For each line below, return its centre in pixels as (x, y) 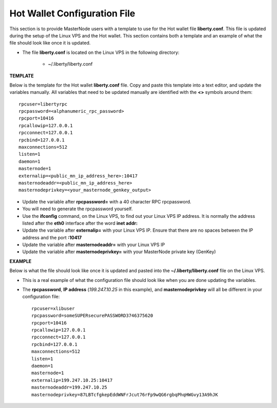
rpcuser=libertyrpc (43, 104)
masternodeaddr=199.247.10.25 (70, 387)
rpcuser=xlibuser (53, 308)
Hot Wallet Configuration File (72, 13)
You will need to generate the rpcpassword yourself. (77, 209)
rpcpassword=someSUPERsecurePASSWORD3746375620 (92, 316)
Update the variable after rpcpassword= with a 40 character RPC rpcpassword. (107, 201)
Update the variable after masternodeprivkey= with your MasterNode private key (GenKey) (119, 252)
